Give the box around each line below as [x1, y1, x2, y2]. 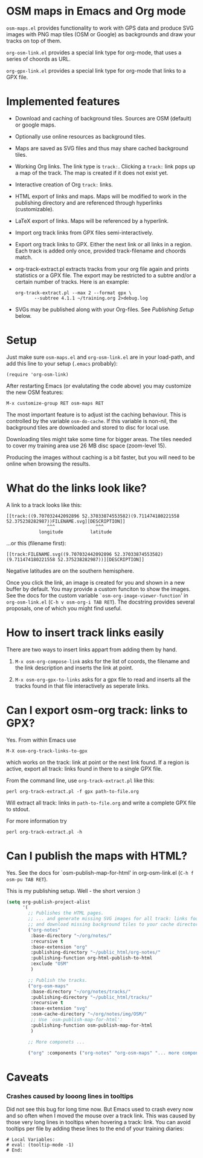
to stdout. [6, 805, 30, 812]
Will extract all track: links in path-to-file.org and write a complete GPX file [6, 799, 196, 806]
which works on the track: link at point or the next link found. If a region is [6, 758, 189, 766]
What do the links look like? [6, 481, 147, 495]
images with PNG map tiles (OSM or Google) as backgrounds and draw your [6, 30, 196, 38]
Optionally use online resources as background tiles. [14, 133, 146, 140]
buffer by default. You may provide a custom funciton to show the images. [6, 585, 191, 593]
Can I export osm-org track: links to [6, 703, 188, 717]
